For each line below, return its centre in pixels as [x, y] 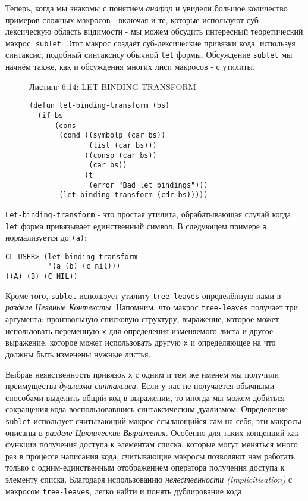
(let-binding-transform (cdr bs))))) [133, 195]
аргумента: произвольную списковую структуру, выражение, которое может [142, 319]
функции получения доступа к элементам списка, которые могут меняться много [152, 444]
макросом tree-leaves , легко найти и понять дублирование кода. [125, 491]
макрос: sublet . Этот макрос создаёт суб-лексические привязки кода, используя [150, 43]
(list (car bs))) [123, 145]
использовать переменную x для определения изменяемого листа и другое [139, 330]
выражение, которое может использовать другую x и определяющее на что [141, 342]
